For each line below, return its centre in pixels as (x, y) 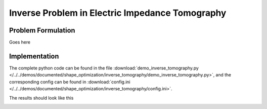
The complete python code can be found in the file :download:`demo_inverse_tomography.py (104, 68)
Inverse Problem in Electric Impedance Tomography (118, 13)
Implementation (34, 56)
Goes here (20, 42)
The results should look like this (41, 98)
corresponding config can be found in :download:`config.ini (70, 82)
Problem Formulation (42, 30)
